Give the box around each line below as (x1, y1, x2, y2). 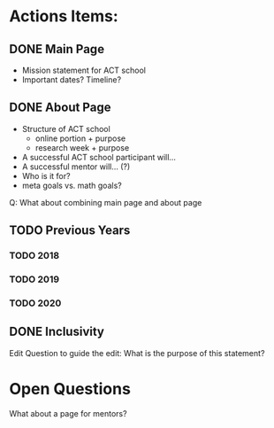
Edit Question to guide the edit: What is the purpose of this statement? (9, 347, 265, 358)
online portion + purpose (34, 133, 126, 144)
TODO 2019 (9, 273, 60, 285)
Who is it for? (21, 170, 71, 181)
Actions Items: (9, 6, 119, 27)
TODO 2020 (9, 297, 62, 309)
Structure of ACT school (21, 123, 110, 134)
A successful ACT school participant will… (21, 152, 177, 162)
